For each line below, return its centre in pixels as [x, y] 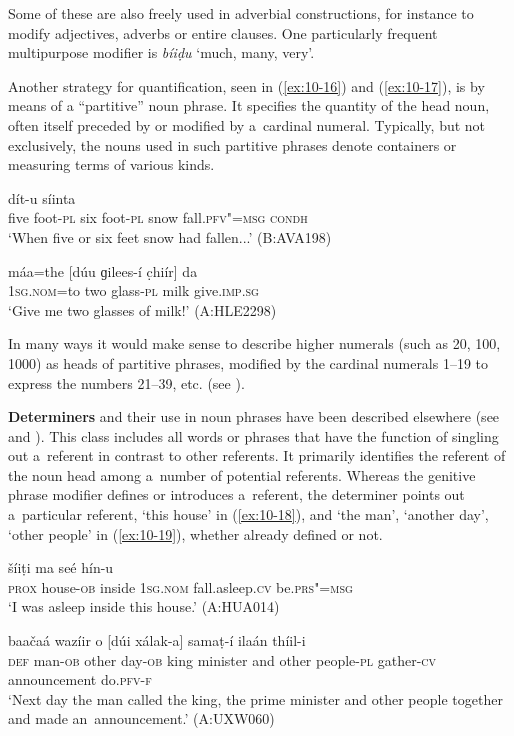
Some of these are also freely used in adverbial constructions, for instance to [241, 13]
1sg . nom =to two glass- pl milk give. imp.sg [133, 290]
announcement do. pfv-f [80, 679]
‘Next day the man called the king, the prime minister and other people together [255, 698]
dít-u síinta [42, 197]
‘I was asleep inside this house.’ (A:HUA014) [144, 606]
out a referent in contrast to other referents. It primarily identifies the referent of [257, 455]
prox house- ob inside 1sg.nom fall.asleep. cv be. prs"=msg [180, 586]
